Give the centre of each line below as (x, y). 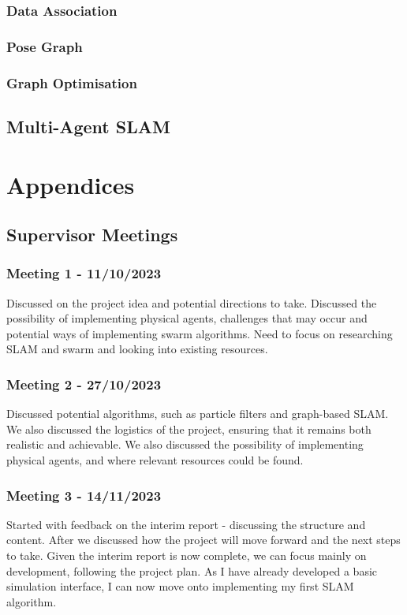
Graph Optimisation (72, 82)
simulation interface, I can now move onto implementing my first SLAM (180, 586)
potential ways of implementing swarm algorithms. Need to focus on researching (200, 333)
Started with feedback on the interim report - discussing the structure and (186, 524)
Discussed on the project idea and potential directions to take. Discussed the (192, 302)
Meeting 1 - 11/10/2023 (84, 273)
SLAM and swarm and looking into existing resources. (137, 349)
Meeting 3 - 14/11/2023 (84, 495)
